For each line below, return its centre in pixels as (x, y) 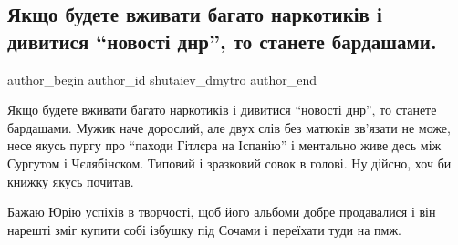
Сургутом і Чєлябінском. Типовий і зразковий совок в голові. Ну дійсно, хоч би (229, 163)
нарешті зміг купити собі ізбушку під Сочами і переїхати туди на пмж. (204, 229)
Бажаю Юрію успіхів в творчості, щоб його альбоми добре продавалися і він (222, 212)
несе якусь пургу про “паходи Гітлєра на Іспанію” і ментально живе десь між (224, 145)
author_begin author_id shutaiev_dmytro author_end (162, 79)
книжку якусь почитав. (71, 181)
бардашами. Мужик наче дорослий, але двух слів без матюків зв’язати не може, (229, 127)
